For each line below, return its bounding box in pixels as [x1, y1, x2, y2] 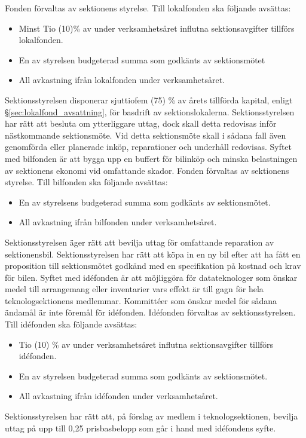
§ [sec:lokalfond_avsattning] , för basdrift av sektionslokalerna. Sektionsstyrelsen [5, 105, 295, 118]
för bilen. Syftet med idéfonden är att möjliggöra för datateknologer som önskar [5, 271, 298, 283]
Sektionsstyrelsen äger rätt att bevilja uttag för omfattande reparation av [5, 235, 274, 248]
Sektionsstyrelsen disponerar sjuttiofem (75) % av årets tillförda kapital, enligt [5, 93, 293, 106]
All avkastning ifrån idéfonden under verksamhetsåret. [19, 390, 218, 402]
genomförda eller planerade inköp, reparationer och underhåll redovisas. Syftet [5, 140, 292, 153]
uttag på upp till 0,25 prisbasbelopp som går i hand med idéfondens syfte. [5, 421, 276, 434]
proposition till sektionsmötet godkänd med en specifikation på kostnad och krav [5, 259, 301, 272]
